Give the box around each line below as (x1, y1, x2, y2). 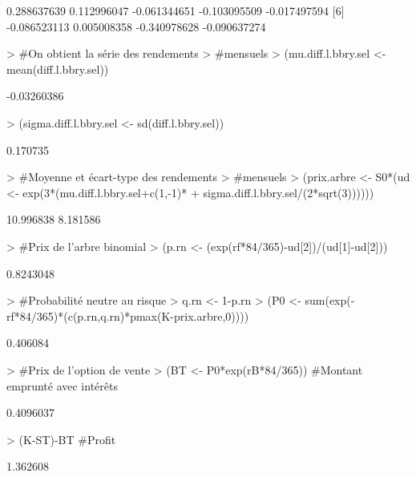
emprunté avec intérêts (6, 377, 118, 394)
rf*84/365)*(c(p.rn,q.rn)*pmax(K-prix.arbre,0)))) (6, 307, 249, 324)
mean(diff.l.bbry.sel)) (6, 60, 109, 77)
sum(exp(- (305, 292, 355, 309)
